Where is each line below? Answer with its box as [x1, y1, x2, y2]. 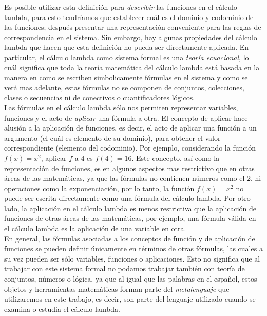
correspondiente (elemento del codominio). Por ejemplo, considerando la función [4, 142, 256, 153]
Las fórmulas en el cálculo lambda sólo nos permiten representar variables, [4, 102, 238, 113]
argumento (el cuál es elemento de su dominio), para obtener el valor [4, 132, 221, 143]
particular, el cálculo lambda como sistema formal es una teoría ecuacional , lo [4, 51, 249, 62]
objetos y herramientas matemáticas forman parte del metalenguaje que [4, 283, 230, 294]
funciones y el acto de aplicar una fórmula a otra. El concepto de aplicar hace [4, 112, 248, 123]
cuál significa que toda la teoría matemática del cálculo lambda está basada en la [4, 62, 260, 72]
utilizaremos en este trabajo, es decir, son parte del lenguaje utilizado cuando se [4, 293, 256, 304]
